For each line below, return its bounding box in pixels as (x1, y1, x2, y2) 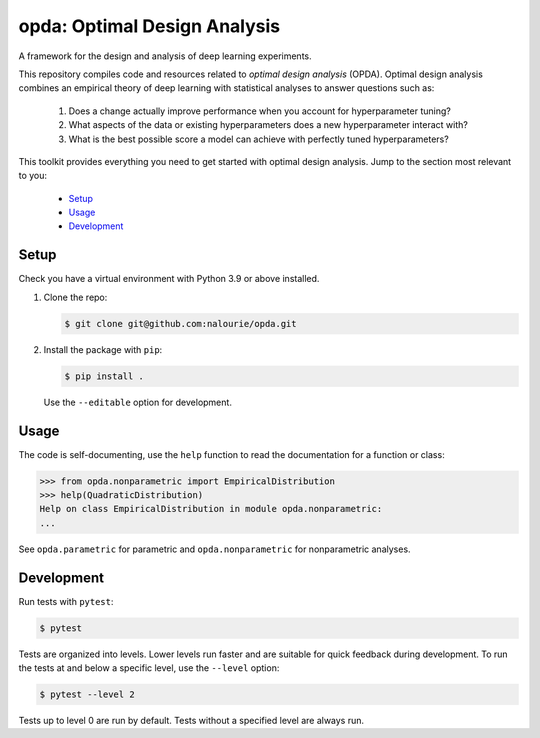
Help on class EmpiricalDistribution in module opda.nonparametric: (39, 503, 383, 515)
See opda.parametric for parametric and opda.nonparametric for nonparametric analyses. (18, 543, 411, 555)
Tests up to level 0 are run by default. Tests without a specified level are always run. (18, 714, 365, 726)
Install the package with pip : (43, 343, 163, 355)
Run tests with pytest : (18, 595, 114, 607)
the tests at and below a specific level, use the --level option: (18, 662, 280, 674)
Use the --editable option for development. (43, 396, 232, 408)
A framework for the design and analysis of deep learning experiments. (18, 50, 312, 62)
